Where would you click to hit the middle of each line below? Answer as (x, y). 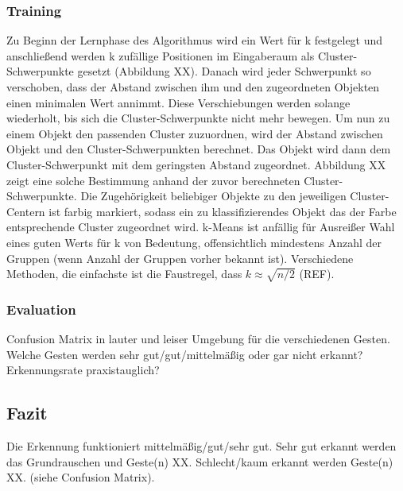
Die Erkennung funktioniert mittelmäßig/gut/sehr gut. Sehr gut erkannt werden (201, 446)
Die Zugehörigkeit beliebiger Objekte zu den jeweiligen (213, 196)
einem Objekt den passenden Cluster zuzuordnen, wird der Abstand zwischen (195, 133)
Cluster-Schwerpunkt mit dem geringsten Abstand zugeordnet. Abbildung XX (196, 164)
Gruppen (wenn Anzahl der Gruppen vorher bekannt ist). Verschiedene (180, 258)
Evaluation (41, 309)
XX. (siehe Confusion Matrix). (81, 477)
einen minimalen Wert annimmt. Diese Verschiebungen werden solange (178, 102)
